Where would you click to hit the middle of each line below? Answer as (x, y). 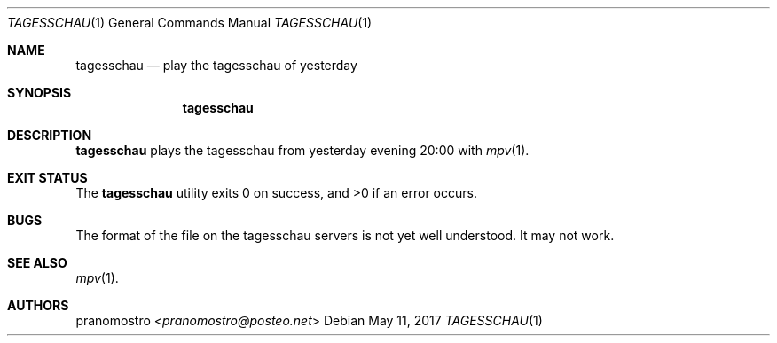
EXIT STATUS (47, 178)
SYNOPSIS (39, 93)
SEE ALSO (37, 263)
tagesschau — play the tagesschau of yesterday (216, 65)
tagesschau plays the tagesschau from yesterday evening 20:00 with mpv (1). (302, 150)
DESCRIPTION (50, 135)
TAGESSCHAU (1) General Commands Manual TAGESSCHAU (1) (190, 23)
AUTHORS (38, 305)
